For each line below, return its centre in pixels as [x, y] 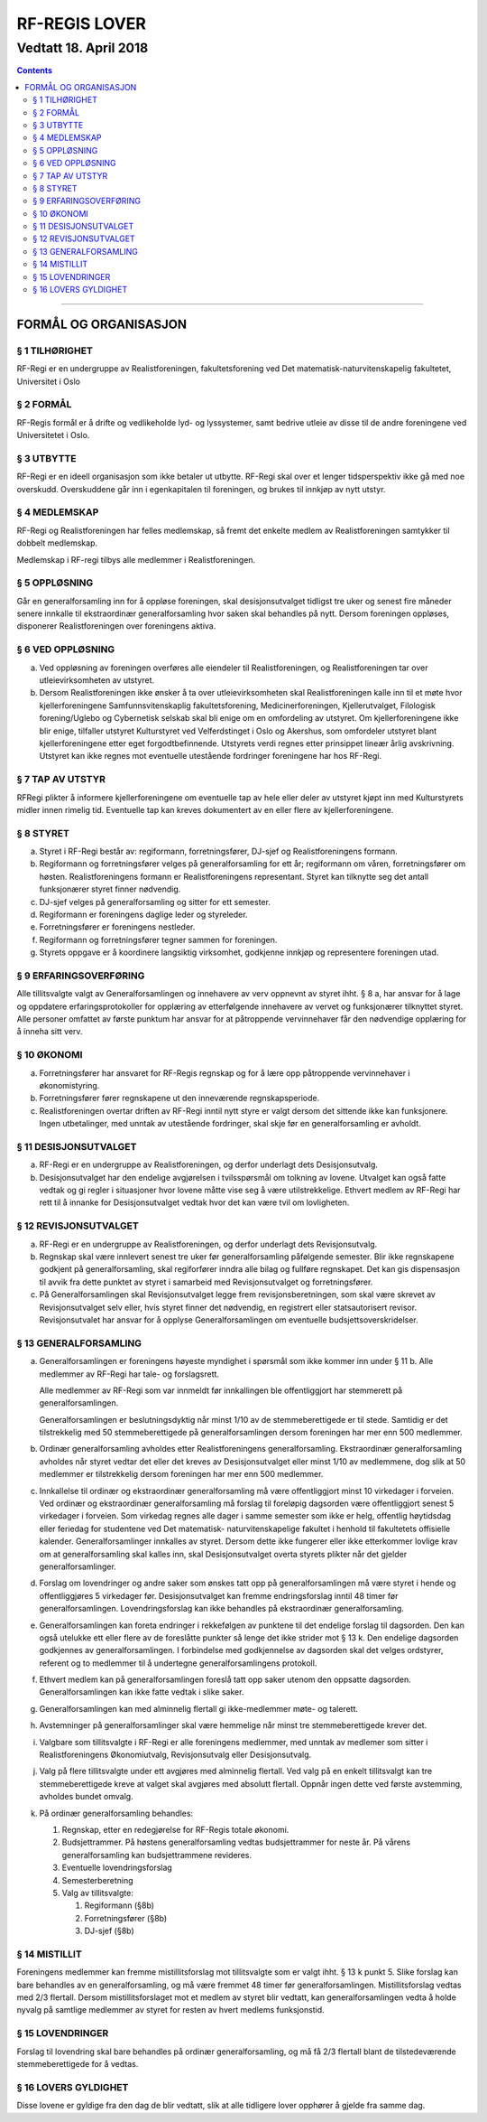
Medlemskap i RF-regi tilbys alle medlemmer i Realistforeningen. [136, 559]
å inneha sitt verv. [50, 1032]
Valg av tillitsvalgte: [98, 1893]
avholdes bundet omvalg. [87, 1797]
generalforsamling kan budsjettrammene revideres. [157, 1855]
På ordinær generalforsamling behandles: [116, 1813]
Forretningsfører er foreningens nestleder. [117, 927]
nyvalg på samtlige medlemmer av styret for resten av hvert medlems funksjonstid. [170, 2010]
